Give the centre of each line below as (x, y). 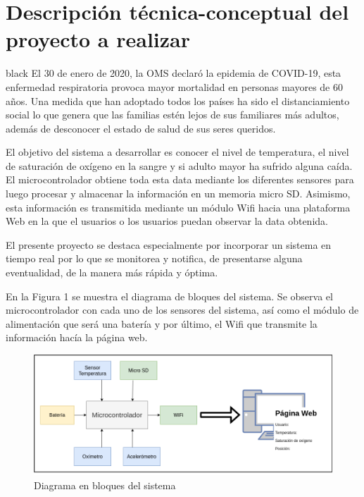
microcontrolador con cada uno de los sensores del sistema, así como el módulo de (182, 310)
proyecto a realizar (98, 39)
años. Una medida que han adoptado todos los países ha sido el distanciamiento (178, 100)
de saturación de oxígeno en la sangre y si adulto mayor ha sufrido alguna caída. (179, 165)
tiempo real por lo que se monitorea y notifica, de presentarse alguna (154, 258)
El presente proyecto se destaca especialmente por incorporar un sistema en (169, 244)
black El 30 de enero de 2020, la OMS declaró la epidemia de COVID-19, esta (174, 73)
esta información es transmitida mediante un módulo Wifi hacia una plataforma (178, 207)
